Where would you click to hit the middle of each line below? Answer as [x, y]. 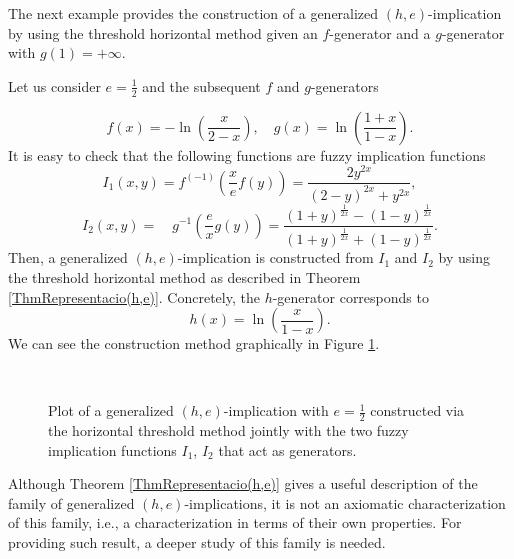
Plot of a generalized [111, 410]
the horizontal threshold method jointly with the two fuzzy [228, 430]
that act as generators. [287, 449]
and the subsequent [201, 85]
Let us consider [54, 85]
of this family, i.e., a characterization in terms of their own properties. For [235, 522]
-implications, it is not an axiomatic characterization [345, 502]
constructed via [417, 410]
